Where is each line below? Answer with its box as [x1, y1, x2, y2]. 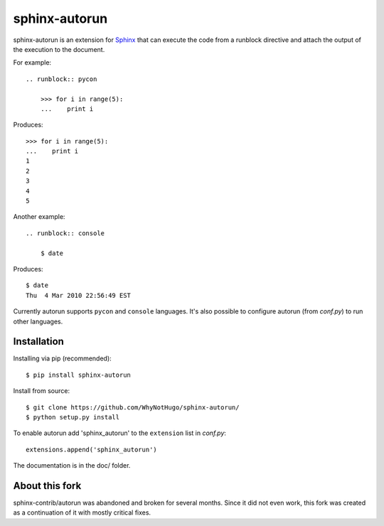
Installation [13, 336, 64, 348]
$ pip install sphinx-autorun [26, 370, 132, 379]
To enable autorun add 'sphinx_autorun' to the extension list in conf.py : [13, 429, 227, 437]
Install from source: [13, 387, 70, 395]
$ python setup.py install [26, 413, 120, 421]
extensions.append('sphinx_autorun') [26, 445, 158, 453]
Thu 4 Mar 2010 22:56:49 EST [26, 291, 132, 299]
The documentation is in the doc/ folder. [13, 461, 131, 470]
